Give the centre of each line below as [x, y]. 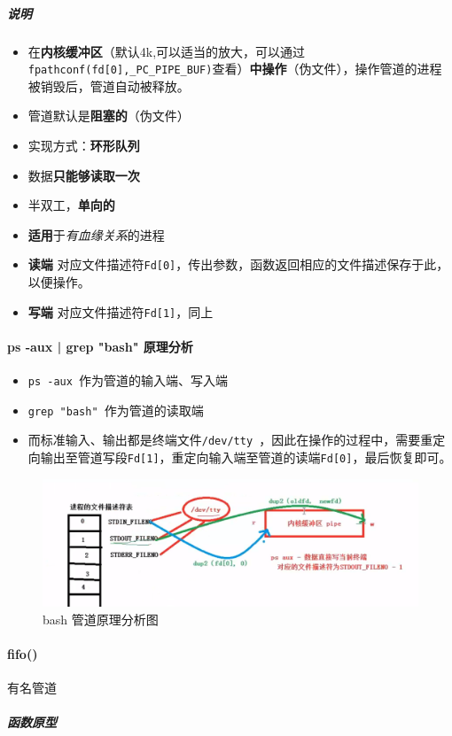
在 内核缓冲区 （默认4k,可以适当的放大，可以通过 [167, 51]
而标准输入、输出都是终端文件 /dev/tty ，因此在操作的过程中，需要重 [230, 440]
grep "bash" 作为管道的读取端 [116, 410]
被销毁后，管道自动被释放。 [109, 85]
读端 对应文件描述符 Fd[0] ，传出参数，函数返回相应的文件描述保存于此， [238, 264]
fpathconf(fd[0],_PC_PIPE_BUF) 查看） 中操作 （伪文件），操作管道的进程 [235, 69]
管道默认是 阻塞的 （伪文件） [109, 116]
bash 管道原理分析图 [101, 619]
